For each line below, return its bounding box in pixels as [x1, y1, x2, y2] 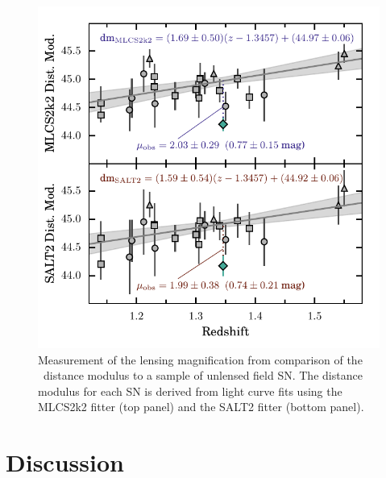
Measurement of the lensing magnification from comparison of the [38, 351, 363, 368]
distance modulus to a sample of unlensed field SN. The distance [43, 367, 363, 384]
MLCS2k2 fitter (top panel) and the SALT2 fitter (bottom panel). [38, 398, 364, 415]
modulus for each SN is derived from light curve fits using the [38, 382, 342, 399]
